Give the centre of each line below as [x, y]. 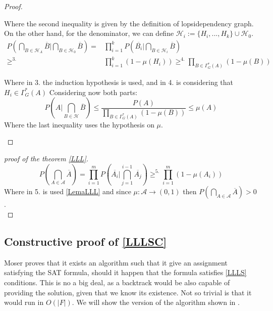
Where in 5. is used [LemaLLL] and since [68, 191]
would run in [24, 302]
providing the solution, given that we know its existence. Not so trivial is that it [128, 292]
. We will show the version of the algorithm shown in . [156, 302]
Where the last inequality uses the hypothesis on [79, 124]
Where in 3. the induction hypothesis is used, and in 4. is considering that [119, 82]
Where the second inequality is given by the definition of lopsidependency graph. [129, 23]
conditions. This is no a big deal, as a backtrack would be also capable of [117, 282]
